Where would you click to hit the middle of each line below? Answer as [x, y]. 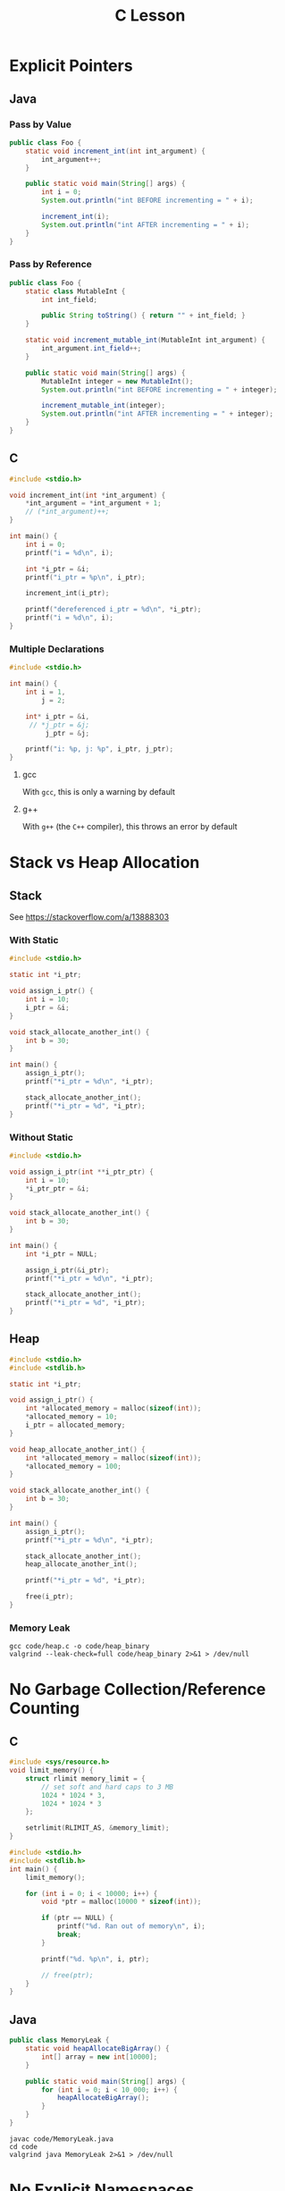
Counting [45, 1709]
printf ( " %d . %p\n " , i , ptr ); [96, 1959]
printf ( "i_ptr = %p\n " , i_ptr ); [85, 577]
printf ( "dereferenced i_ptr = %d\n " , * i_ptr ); [113, 610]
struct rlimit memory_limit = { [85, 1778]
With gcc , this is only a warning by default [99, 792]
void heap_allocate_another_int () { [77, 1449]
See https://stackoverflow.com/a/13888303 [89, 917]
